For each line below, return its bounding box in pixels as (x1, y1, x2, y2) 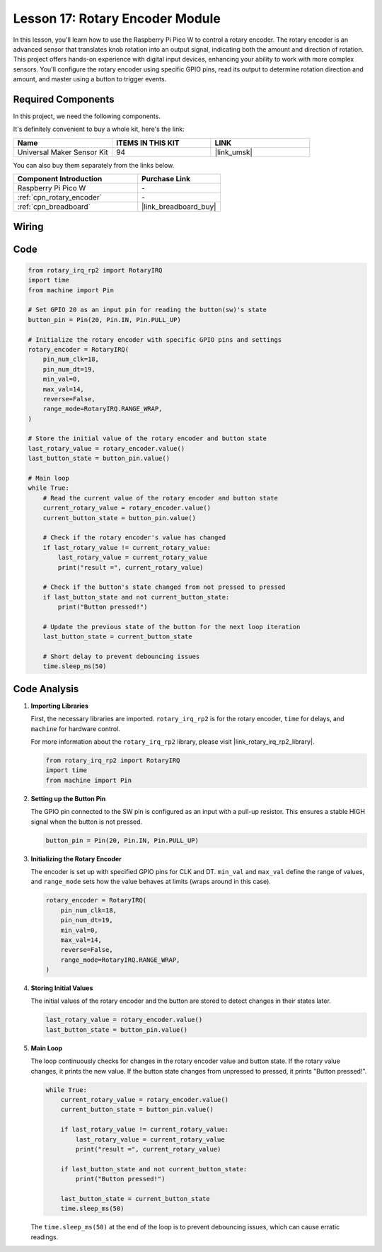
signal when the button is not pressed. (30, 817, 143, 826)
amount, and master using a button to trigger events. (13, 75, 167, 84)
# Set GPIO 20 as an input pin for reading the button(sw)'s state (28, 306, 267, 314)
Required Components (13, 93, 115, 105)
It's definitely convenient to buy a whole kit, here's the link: (13, 125, 185, 134)
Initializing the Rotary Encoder (30, 854, 122, 863)
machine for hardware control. (30, 724, 120, 733)
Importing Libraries (30, 701, 88, 710)
